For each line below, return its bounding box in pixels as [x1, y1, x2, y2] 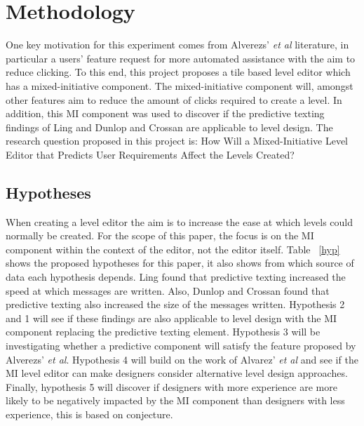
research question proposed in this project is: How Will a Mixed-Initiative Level [6, 133, 349, 148]
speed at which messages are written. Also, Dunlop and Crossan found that [6, 283, 330, 298]
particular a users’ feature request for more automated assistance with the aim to [6, 51, 356, 65]
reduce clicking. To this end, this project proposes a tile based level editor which [6, 65, 351, 79]
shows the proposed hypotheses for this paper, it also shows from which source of [6, 255, 354, 270]
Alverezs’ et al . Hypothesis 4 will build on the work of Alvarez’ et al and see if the [6, 352, 358, 366]
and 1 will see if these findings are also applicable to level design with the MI [6, 310, 337, 325]
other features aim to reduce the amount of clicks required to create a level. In [6, 92, 342, 107]
